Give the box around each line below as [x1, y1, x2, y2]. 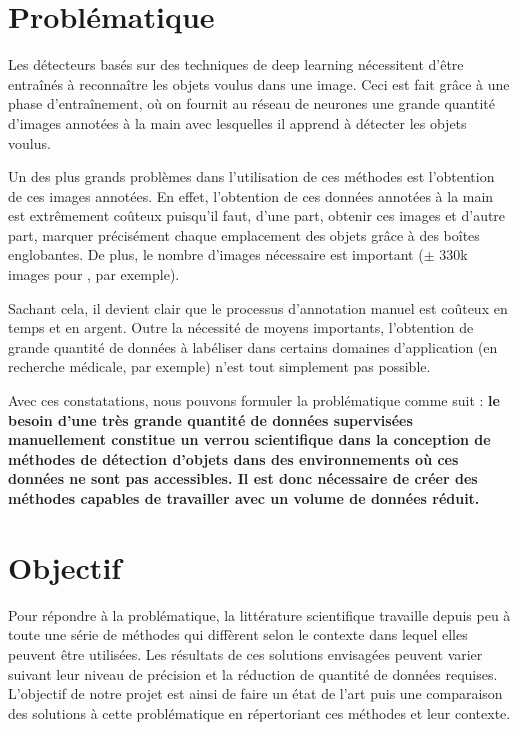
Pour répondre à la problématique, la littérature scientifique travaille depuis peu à [8, 604, 511, 625]
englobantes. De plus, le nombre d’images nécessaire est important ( [8, 244, 424, 265]
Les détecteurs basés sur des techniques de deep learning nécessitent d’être [8, 54, 464, 75]
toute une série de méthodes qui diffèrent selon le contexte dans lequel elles [8, 624, 468, 645]
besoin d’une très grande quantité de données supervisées [8, 409, 413, 430]
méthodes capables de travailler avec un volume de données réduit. [8, 488, 480, 508]
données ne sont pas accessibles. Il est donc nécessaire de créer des [8, 468, 478, 489]
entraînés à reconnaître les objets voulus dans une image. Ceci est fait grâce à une [8, 73, 510, 94]
